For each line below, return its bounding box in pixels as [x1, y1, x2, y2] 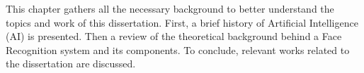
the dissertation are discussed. [6, 56, 136, 71]
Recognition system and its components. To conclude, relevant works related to [6, 42, 350, 57]
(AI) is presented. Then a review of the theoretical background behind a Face [6, 29, 342, 44]
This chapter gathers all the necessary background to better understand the [6, 1, 334, 15]
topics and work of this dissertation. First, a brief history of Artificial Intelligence [6, 15, 358, 29]
